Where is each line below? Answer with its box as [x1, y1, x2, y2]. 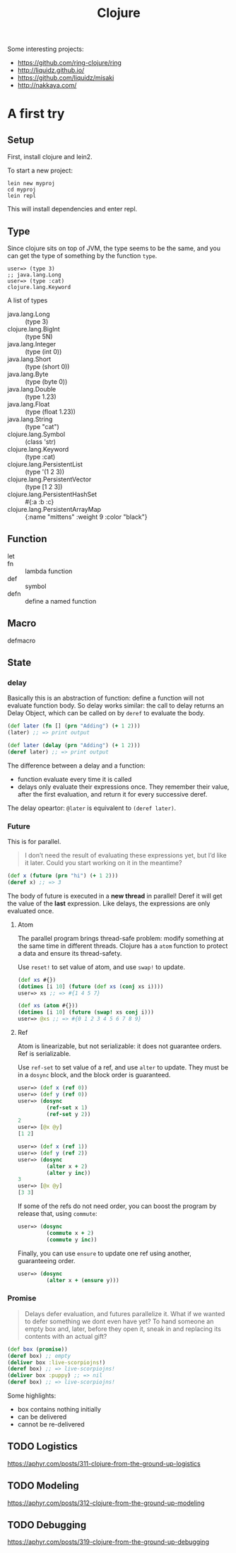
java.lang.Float [7, 400, 50, 408]
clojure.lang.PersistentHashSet [7, 490, 98, 498]
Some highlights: [7, 1391, 57, 1400]
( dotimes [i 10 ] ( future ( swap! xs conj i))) [17, 1009, 154, 1016]
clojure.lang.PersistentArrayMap [7, 505, 101, 513]
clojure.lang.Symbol [7, 430, 66, 438]
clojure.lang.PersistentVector [7, 475, 92, 484]
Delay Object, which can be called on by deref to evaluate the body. [7, 709, 205, 717]
